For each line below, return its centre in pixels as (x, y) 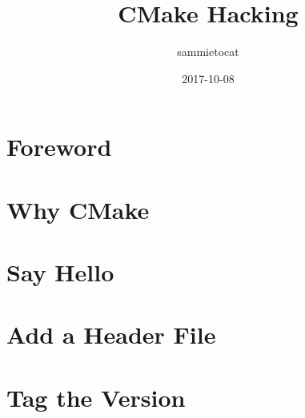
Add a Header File (111, 334)
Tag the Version (96, 397)
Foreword (59, 147)
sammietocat (208, 52)
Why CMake (78, 209)
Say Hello (60, 272)
